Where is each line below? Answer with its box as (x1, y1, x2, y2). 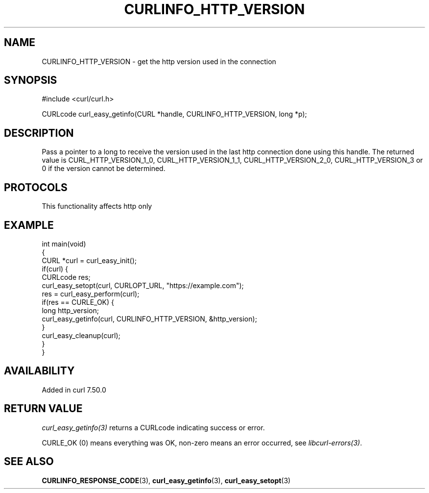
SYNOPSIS (4, 74, 57, 87)
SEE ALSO (4, 455, 54, 468)
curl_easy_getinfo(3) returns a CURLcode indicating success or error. (42, 423, 265, 432)
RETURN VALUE (4, 402, 83, 415)
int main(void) (42, 239, 86, 248)
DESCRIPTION (4, 126, 74, 139)
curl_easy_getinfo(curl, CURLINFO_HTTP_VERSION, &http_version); (42, 314, 257, 323)
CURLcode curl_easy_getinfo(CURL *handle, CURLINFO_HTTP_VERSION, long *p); (42, 110, 307, 119)
